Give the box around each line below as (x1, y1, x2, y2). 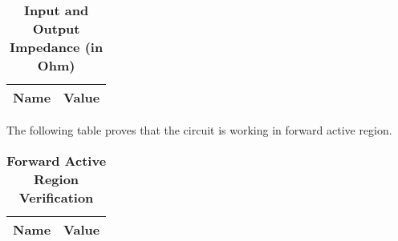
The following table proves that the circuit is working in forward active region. (6, 122, 392, 138)
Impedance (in (10, 38, 104, 56)
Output (32, 19, 80, 38)
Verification (18, 187, 94, 207)
